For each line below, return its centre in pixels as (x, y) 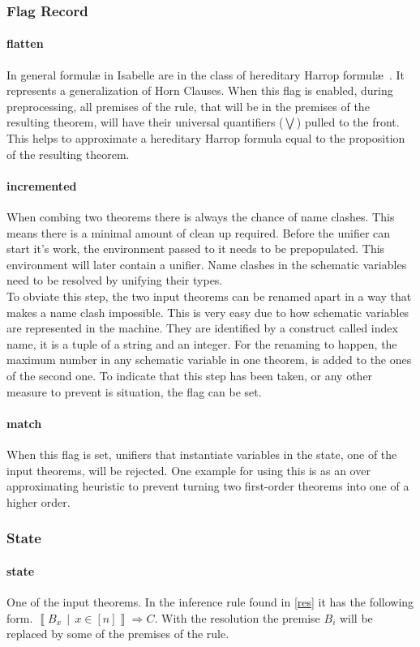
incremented (42, 185)
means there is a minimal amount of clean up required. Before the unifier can (199, 232)
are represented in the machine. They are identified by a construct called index (202, 328)
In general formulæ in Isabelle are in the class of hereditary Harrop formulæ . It (206, 74)
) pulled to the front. (348, 122)
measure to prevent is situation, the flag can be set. (134, 391)
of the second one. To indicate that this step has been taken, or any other (190, 375)
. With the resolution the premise (237, 617)
